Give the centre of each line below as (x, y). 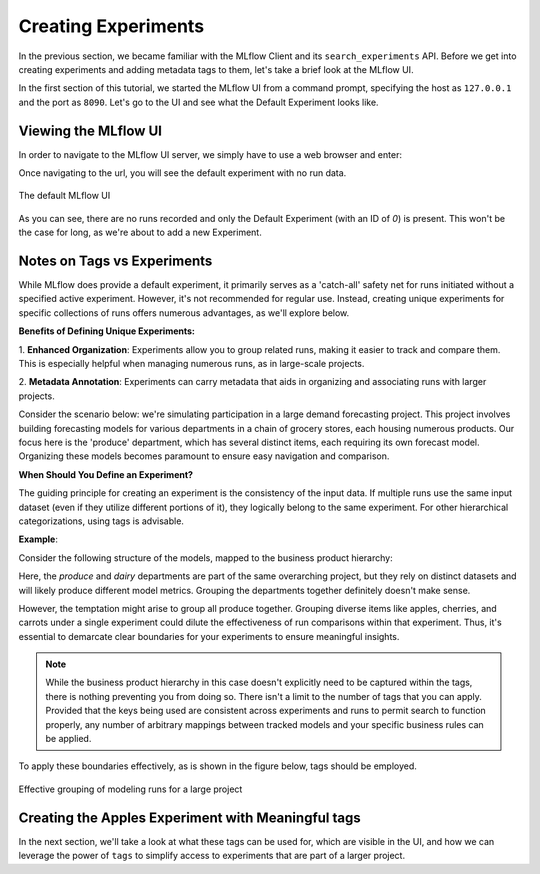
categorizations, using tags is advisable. (101, 521)
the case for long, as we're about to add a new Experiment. (140, 232)
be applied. (68, 739)
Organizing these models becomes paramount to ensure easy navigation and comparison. (204, 456)
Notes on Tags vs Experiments (115, 261)
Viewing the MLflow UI (90, 130)
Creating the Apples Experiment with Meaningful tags (190, 817)
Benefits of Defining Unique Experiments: (106, 331)
